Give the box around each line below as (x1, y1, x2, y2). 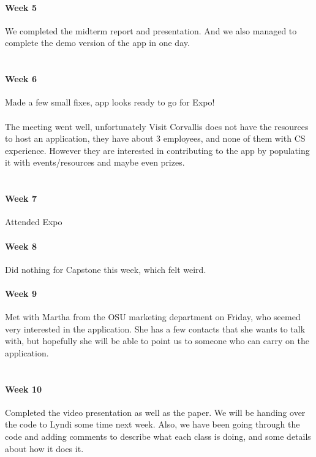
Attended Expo (5, 215, 62, 228)
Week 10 (5, 382, 42, 395)
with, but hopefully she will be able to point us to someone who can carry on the (5, 334, 309, 347)
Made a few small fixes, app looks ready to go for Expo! (5, 96, 215, 109)
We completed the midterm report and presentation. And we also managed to (5, 24, 297, 37)
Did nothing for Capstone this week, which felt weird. (5, 263, 206, 275)
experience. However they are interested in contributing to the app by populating (5, 144, 310, 156)
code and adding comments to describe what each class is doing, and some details (5, 430, 311, 443)
